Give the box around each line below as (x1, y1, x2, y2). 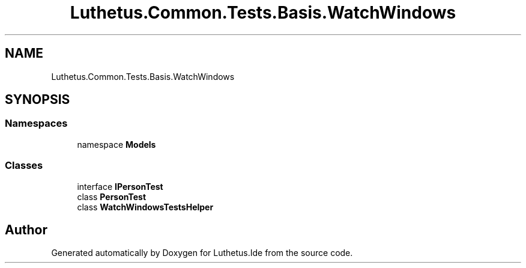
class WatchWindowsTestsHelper (77, 201, 214, 212)
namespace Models (77, 139, 156, 150)
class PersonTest (77, 191, 147, 202)
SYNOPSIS (5, 92, 70, 108)
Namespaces (5, 117, 68, 130)
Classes (5, 159, 43, 172)
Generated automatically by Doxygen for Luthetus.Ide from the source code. (51, 248, 353, 258)
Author (5, 222, 47, 237)
